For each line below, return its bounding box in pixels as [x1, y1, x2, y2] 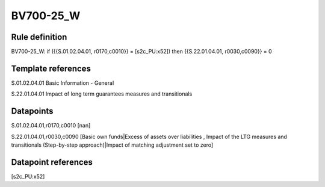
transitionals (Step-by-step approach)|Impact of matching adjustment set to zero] [11, 141, 214, 149]
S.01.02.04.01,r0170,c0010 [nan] [11, 122, 91, 129]
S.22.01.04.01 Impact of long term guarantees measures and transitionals [11, 90, 193, 97]
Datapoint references [11, 157, 93, 167]
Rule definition [11, 32, 67, 42]
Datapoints [11, 106, 54, 117]
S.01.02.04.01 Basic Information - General [11, 79, 114, 87]
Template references [11, 63, 91, 73]
